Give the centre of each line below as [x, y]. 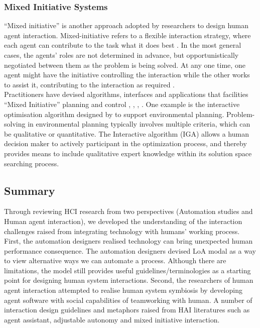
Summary [30, 190]
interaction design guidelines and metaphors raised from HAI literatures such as [127, 310]
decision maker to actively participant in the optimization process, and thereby [125, 143]
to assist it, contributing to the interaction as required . [89, 84]
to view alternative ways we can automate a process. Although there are [115, 260]
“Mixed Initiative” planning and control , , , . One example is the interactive [122, 104]
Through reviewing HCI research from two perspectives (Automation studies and [128, 211]
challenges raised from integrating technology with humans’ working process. [122, 231]
